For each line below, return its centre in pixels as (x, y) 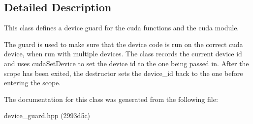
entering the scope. (32, 83)
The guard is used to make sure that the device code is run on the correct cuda (124, 44)
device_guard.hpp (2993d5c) (47, 115)
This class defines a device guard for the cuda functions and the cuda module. (122, 28)
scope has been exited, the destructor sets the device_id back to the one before (124, 73)
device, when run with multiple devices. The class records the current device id (123, 54)
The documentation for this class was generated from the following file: (111, 99)
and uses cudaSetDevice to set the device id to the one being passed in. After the (126, 63)
